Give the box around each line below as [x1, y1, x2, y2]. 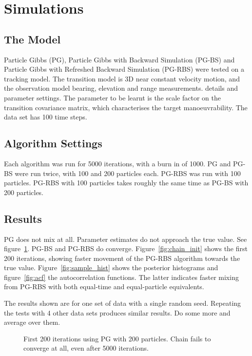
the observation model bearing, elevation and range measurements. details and [4, 83, 238, 93]
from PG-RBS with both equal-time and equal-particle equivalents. [4, 281, 204, 292]
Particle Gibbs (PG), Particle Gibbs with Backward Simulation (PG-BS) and [4, 54, 235, 64]
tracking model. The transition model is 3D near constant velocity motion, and [4, 73, 240, 83]
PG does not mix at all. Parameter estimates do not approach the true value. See [4, 234, 247, 244]
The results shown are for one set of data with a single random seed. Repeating [4, 298, 241, 308]
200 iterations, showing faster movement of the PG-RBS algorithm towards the [4, 253, 240, 263]
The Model [4, 31, 61, 46]
